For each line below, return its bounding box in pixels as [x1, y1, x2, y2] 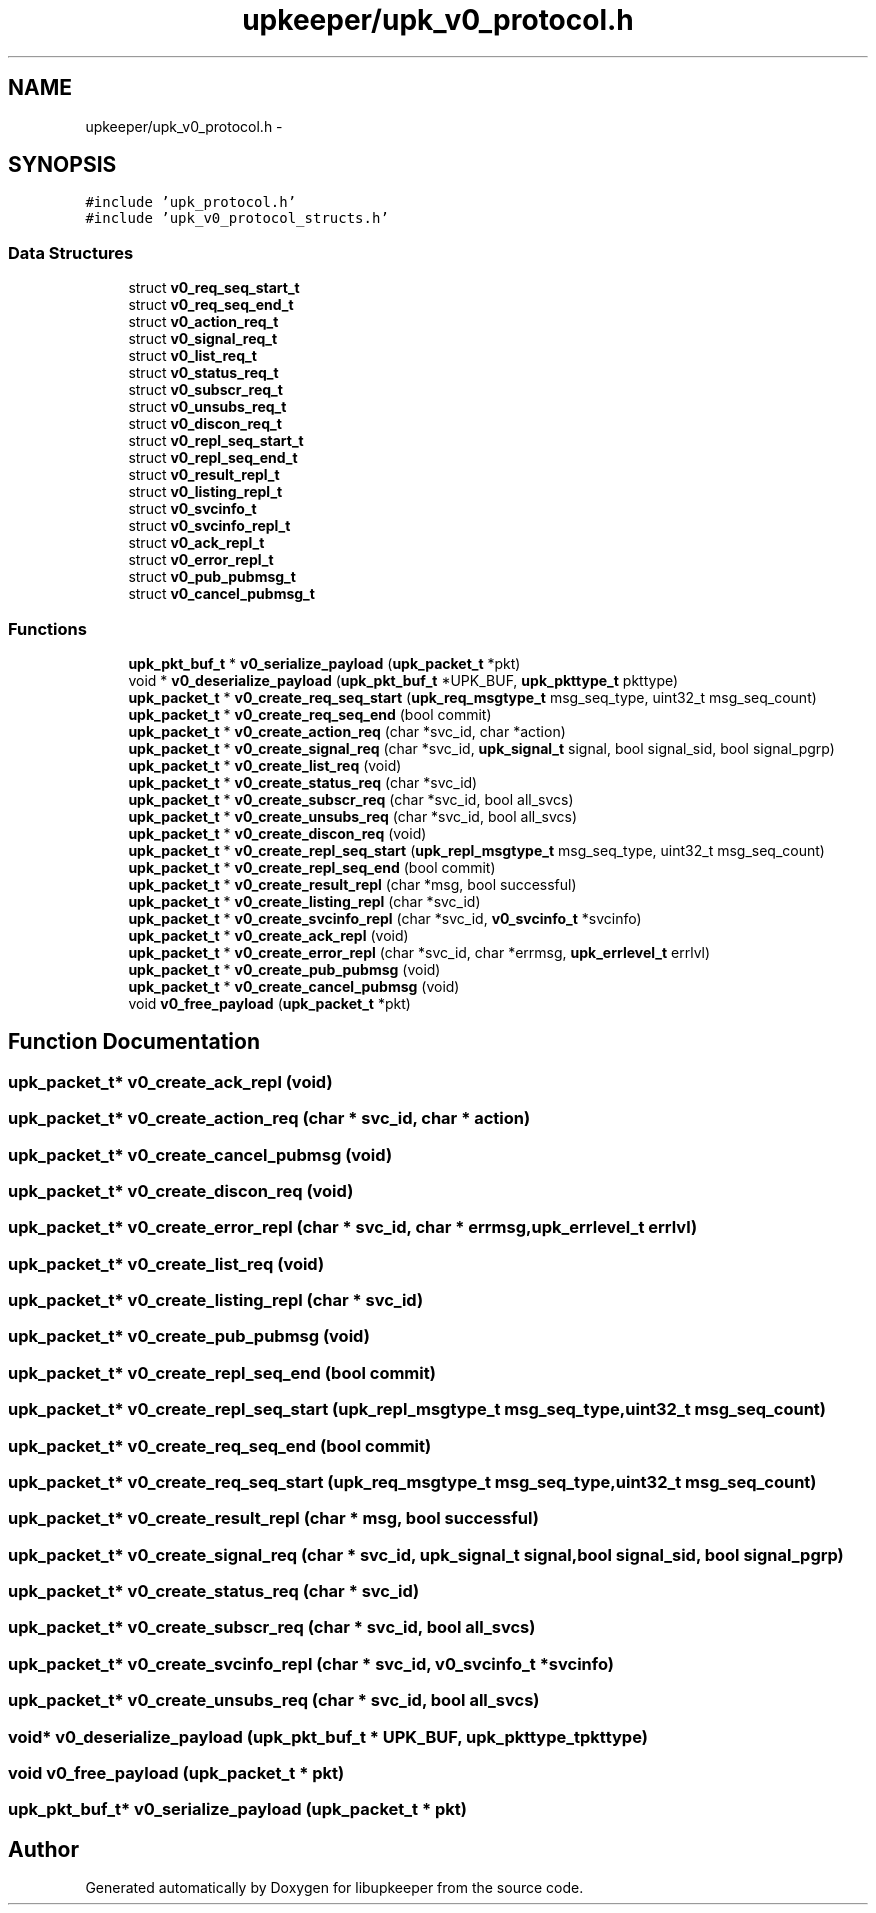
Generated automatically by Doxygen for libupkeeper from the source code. [85, 1879, 584, 1897]
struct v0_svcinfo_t [128, 500, 257, 518]
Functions [8, 618, 87, 639]
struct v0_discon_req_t [128, 415, 282, 433]
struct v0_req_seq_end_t [128, 296, 294, 314]
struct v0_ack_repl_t [128, 534, 265, 552]
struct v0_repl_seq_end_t [128, 449, 298, 467]
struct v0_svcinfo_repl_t [128, 517, 291, 535]
